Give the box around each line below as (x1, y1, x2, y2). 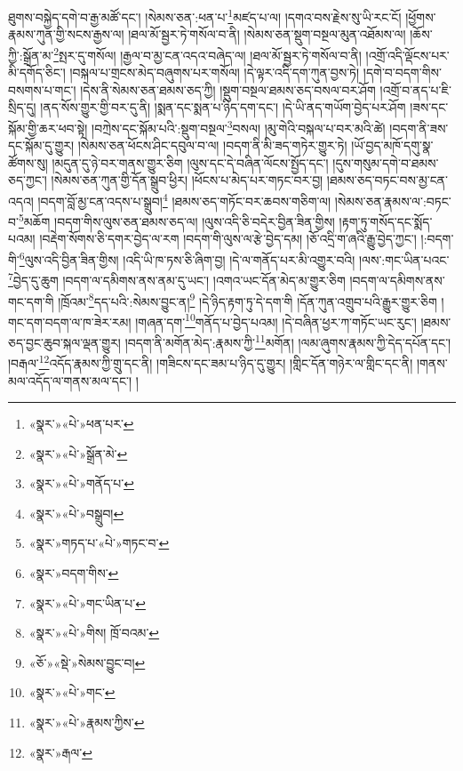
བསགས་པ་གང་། (8, 80, 76, 99)
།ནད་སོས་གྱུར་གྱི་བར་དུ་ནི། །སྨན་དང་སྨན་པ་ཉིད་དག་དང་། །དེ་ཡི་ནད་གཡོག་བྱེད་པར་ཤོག (40, 98, 406, 116)
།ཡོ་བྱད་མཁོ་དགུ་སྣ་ (351, 136, 434, 155)
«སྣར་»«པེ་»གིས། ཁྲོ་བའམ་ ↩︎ (28, 623, 160, 642)
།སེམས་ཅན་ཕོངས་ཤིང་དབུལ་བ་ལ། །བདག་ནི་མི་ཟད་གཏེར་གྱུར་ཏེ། (77, 136, 347, 155)
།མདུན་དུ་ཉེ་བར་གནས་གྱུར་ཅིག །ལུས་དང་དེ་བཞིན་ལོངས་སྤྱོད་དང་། (52, 153, 329, 172)
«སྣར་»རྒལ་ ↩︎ (28, 743, 92, 761)
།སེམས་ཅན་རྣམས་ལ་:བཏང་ (334, 191, 451, 210)
